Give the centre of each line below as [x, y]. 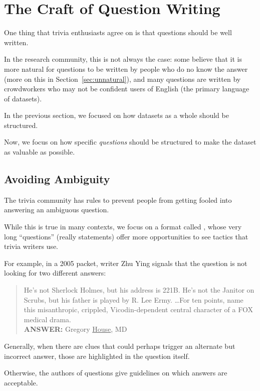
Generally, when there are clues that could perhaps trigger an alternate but [120, 346]
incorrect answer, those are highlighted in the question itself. [97, 356]
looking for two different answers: [55, 273]
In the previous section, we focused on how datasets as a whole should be [116, 115]
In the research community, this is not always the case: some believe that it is [123, 59]
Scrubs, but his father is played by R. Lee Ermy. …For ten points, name [134, 299]
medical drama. [47, 319]
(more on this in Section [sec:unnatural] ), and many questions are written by [122, 79]
